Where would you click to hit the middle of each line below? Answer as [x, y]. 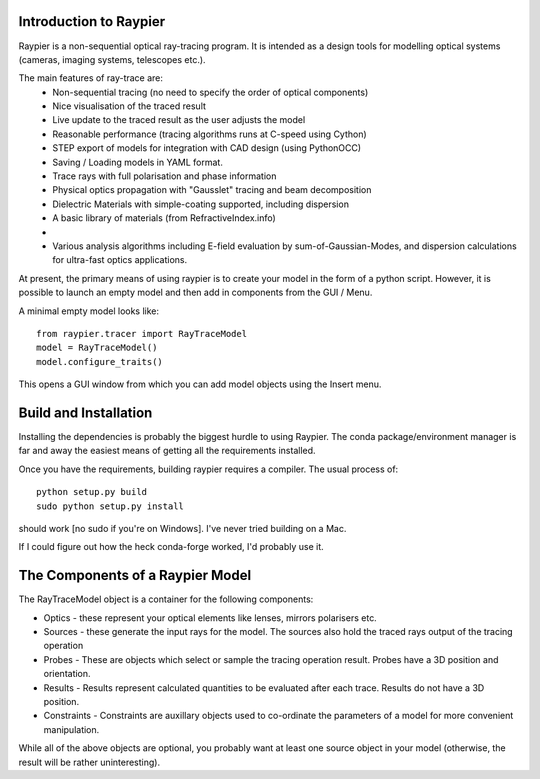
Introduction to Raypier [92, 21]
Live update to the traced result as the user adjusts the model [179, 120]
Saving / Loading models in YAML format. [138, 162]
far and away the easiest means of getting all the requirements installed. [167, 451]
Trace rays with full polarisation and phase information [164, 176]
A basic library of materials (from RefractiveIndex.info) [164, 218]
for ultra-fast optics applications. [120, 260]
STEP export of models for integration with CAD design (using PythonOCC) [207, 148]
